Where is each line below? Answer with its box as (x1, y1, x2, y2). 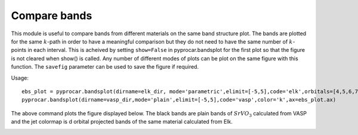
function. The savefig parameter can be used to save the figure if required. (11, 63, 199, 70)
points (11, 47, 27, 54)
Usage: (11, 74, 29, 81)
